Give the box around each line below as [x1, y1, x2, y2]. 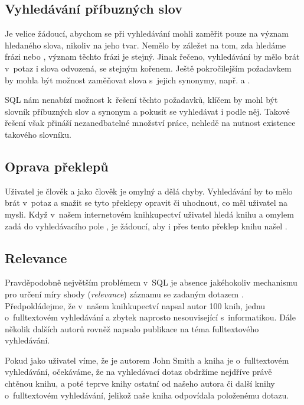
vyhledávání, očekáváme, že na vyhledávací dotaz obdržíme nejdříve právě [5, 365, 272, 378]
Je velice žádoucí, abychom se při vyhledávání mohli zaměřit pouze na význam [5, 27, 289, 40]
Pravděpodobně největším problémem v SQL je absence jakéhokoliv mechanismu [5, 276, 298, 289]
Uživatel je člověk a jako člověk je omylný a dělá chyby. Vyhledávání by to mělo [5, 184, 293, 197]
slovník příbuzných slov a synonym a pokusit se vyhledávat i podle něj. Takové [5, 105, 290, 117]
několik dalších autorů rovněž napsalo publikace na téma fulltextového [5, 322, 259, 335]
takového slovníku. [5, 128, 71, 140]
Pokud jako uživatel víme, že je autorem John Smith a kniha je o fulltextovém [5, 354, 289, 366]
